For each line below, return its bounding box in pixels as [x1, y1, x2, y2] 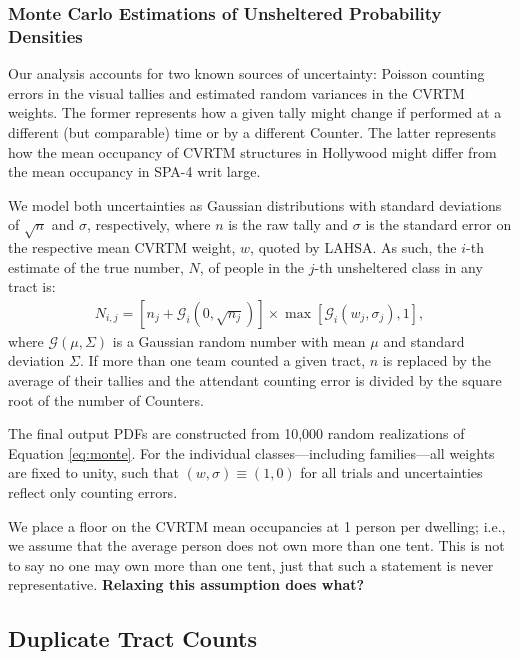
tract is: [8, 276, 56, 297]
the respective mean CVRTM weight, [8, 237, 236, 258]
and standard [383, 330, 465, 351]
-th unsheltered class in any [314, 256, 483, 277]
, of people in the [199, 256, 305, 277]
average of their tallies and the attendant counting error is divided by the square [8, 370, 502, 391]
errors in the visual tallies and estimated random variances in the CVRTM [8, 82, 465, 103]
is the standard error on [365, 214, 512, 235]
